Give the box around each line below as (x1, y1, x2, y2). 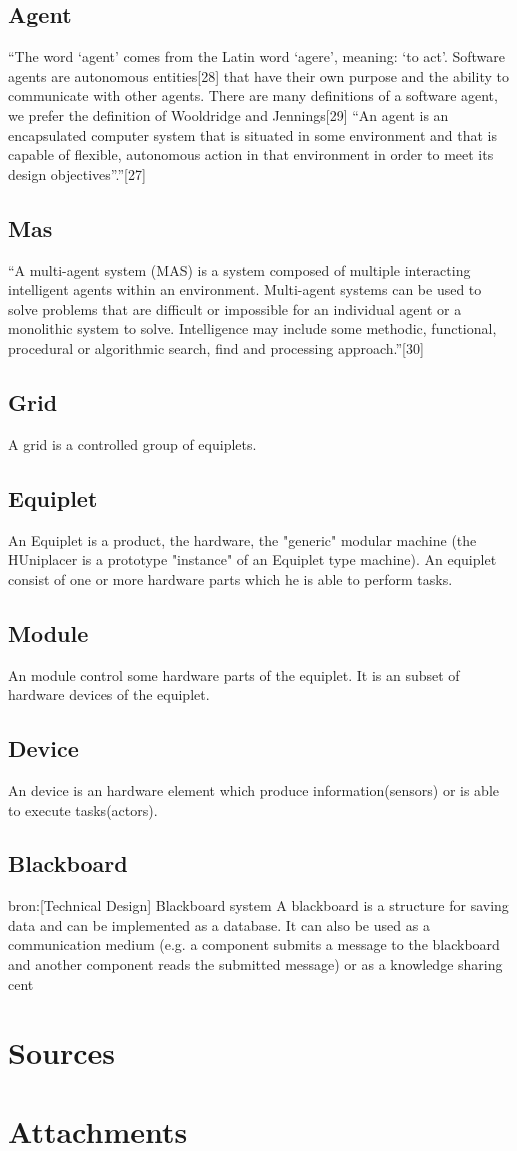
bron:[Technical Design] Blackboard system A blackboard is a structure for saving (8, 895, 509, 916)
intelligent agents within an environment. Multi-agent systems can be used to (8, 279, 482, 300)
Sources (8, 1032, 115, 1073)
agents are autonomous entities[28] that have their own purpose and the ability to (8, 65, 509, 86)
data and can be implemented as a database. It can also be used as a (8, 914, 430, 935)
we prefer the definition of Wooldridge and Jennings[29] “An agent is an (8, 104, 449, 125)
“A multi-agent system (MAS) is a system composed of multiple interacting (8, 259, 471, 280)
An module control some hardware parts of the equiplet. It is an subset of (8, 664, 460, 685)
